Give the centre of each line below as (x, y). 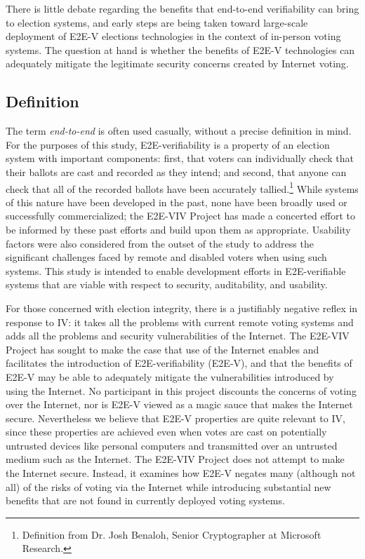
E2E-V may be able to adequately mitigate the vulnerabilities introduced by (170, 376)
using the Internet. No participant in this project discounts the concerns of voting (181, 390)
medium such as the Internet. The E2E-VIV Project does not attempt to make (175, 459)
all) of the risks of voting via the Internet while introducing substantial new (168, 486)
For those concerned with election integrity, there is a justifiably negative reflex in (182, 308)
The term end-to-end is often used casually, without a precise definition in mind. (179, 131)
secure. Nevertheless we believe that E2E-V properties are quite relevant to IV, (175, 418)
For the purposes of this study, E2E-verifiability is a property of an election (168, 144)
